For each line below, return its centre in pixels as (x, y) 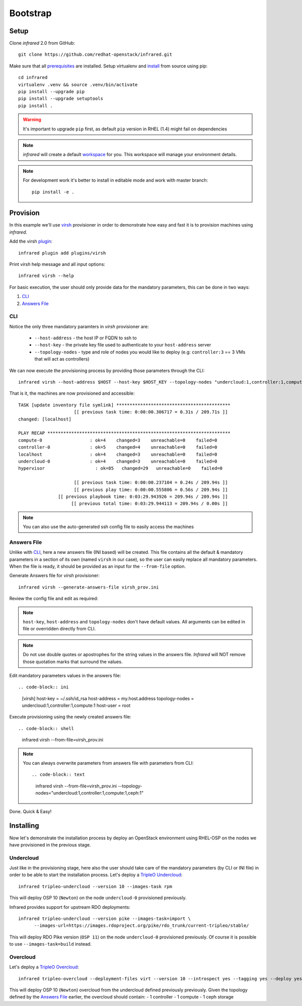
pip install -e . (53, 192)
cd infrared (33, 78)
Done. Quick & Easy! (30, 811)
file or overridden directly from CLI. (59, 629)
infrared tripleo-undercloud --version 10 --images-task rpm (95, 886)
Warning (32, 120)
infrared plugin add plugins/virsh (62, 253)
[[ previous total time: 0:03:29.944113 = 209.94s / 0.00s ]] (149, 504)
